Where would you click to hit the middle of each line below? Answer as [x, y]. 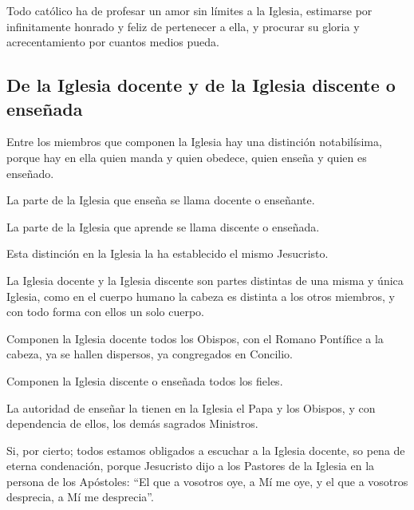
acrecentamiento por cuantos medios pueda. [113, 42]
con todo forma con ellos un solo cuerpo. [105, 312]
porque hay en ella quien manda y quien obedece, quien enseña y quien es [187, 157]
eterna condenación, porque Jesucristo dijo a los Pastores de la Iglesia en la [191, 466]
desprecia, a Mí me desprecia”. [80, 497]
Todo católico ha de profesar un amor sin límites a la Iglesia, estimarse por [189, 10]
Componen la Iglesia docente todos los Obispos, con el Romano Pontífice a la [195, 338]
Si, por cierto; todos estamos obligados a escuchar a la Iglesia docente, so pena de [206, 450]
